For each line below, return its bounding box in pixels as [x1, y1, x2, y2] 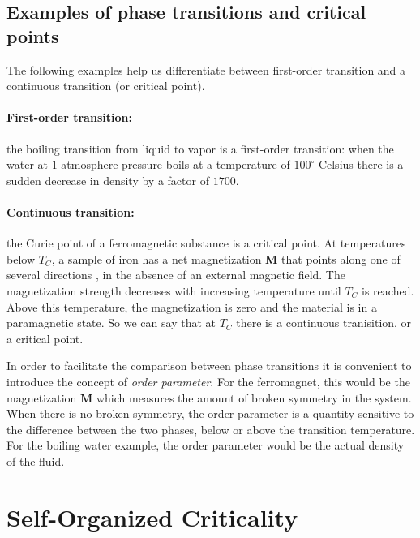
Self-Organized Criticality [6, 500, 298, 533]
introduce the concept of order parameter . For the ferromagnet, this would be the [6, 372, 410, 390]
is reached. [362, 282, 414, 299]
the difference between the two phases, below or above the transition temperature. [6, 420, 415, 437]
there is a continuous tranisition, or [236, 314, 412, 331]
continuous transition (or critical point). [6, 77, 205, 94]
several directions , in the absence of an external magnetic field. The [6, 266, 345, 283]
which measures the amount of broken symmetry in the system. [96, 389, 412, 406]
